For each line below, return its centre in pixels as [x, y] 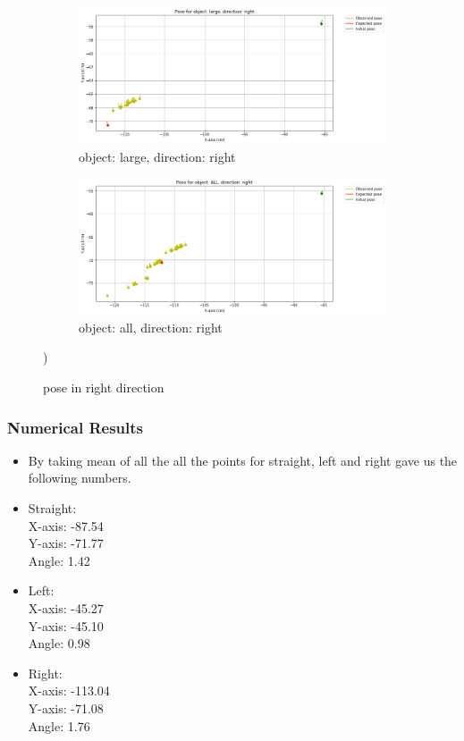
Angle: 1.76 [59, 725]
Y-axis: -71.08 [66, 707]
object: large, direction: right [157, 156]
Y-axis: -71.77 [66, 543]
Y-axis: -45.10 [66, 625]
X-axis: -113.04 [69, 690]
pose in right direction [104, 387]
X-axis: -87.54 [66, 525]
